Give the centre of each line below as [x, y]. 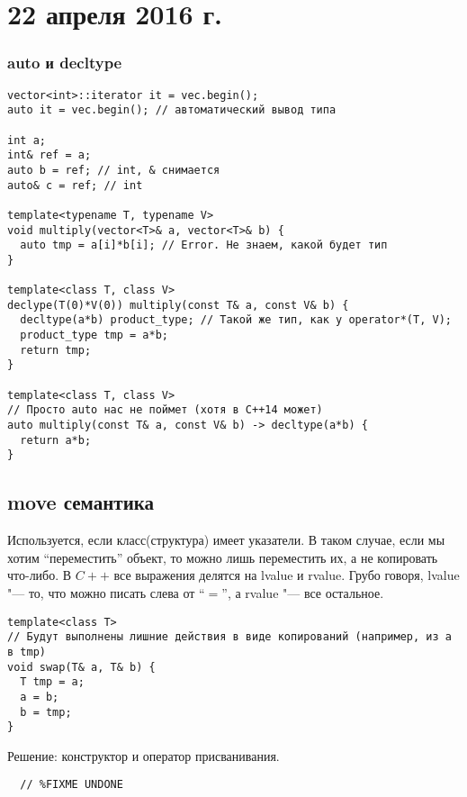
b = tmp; [46, 712]
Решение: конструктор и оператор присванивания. [144, 755]
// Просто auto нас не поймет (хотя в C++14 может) [165, 410]
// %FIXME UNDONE [72, 785]
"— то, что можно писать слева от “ [106, 592]
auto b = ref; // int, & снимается [114, 170]
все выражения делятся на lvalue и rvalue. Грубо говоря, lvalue [287, 575]
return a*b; [56, 440]
